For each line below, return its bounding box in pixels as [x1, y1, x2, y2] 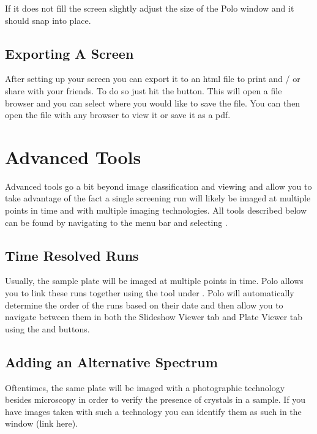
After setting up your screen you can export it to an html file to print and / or [5, 72, 300, 85]
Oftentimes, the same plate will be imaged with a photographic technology [5, 381, 285, 394]
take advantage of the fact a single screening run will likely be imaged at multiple [5, 192, 311, 204]
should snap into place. [5, 13, 91, 26]
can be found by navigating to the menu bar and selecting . [5, 215, 228, 228]
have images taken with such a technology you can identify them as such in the [5, 405, 302, 417]
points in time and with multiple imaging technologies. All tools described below [5, 204, 307, 217]
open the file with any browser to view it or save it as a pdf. [5, 108, 231, 121]
